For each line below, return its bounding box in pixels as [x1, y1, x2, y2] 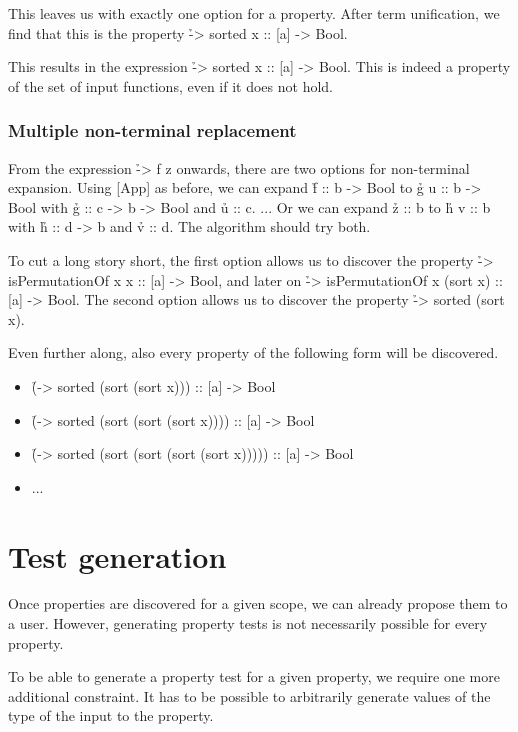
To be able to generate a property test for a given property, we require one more [8, 666, 500, 687]
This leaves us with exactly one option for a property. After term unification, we [8, 3, 500, 23]
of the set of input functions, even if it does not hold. [8, 75, 333, 96]
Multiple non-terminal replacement [8, 118, 297, 143]
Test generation [8, 535, 227, 576]
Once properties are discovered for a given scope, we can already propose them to [8, 593, 508, 614]
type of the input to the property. [8, 705, 214, 726]
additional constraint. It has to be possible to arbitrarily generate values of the [8, 685, 491, 706]
